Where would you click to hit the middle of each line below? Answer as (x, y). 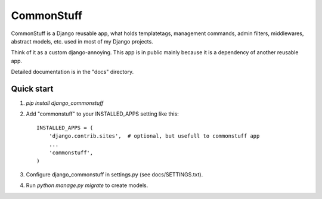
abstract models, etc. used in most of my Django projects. (82, 41)
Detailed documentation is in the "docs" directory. (72, 72)
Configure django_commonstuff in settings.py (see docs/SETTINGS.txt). (114, 174)
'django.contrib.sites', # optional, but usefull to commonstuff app (154, 136)
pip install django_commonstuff (65, 103)
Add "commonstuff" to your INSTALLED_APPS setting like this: (102, 114)
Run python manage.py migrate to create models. (87, 185)
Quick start (32, 88)
